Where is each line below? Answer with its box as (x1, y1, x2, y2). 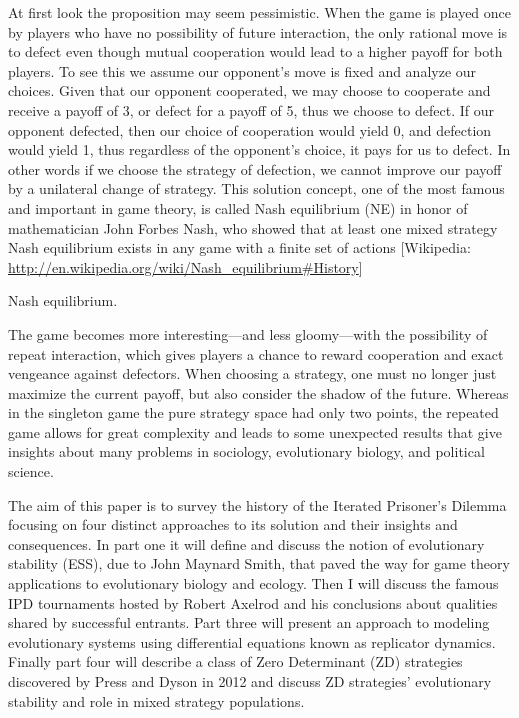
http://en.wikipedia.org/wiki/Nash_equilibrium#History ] (8, 256, 363, 277)
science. (8, 461, 54, 482)
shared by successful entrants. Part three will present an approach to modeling (8, 612, 490, 633)
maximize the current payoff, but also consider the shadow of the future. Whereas (8, 382, 509, 403)
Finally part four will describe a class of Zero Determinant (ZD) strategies (8, 651, 463, 672)
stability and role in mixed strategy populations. (8, 690, 305, 711)
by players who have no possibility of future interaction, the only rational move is (8, 21, 508, 42)
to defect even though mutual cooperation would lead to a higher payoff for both (8, 41, 503, 62)
